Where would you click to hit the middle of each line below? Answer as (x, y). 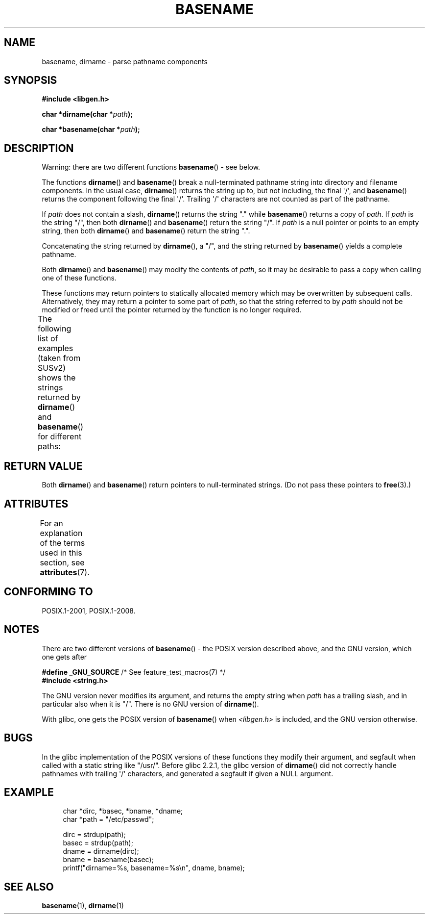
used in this (61, 552)
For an (51, 523)
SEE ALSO (29, 887)
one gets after (64, 657)
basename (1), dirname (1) (83, 906)
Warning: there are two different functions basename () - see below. (151, 167)
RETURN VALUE (43, 466)
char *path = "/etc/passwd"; (108, 819)
